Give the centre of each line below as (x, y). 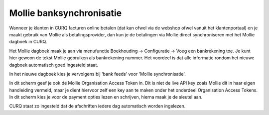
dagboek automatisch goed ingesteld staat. (54, 65)
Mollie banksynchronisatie (66, 13)
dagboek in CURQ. (28, 42)
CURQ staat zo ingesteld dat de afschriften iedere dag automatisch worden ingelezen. (97, 106)
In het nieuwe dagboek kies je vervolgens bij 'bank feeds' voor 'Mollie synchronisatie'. (98, 74)
